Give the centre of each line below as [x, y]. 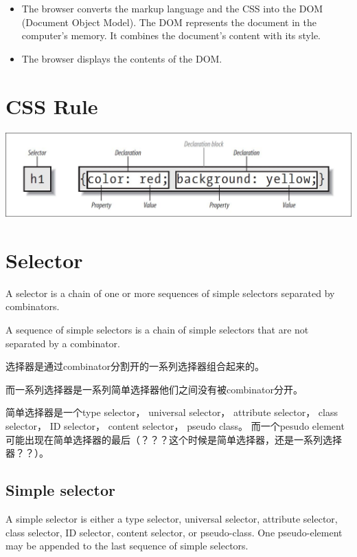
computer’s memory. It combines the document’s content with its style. [171, 35]
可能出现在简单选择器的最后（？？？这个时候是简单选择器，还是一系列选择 [174, 439]
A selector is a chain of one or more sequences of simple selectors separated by [170, 293]
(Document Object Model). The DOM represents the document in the [169, 22]
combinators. [33, 306]
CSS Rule [52, 106]
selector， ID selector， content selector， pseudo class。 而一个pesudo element [175, 425]
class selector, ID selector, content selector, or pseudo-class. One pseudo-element [174, 532]
